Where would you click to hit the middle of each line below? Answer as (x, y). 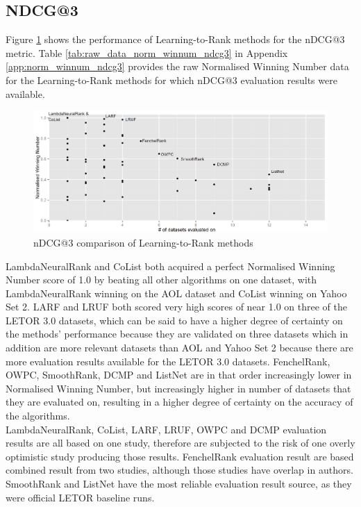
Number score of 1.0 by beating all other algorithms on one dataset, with (161, 280)
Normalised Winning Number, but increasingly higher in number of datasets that (178, 388)
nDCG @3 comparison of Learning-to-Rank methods (143, 242)
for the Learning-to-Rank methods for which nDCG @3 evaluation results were (171, 80)
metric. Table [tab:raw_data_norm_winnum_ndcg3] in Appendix (147, 52)
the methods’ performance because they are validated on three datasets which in (177, 334)
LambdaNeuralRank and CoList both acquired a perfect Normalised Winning (170, 266)
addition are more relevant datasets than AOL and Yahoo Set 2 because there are (179, 348)
